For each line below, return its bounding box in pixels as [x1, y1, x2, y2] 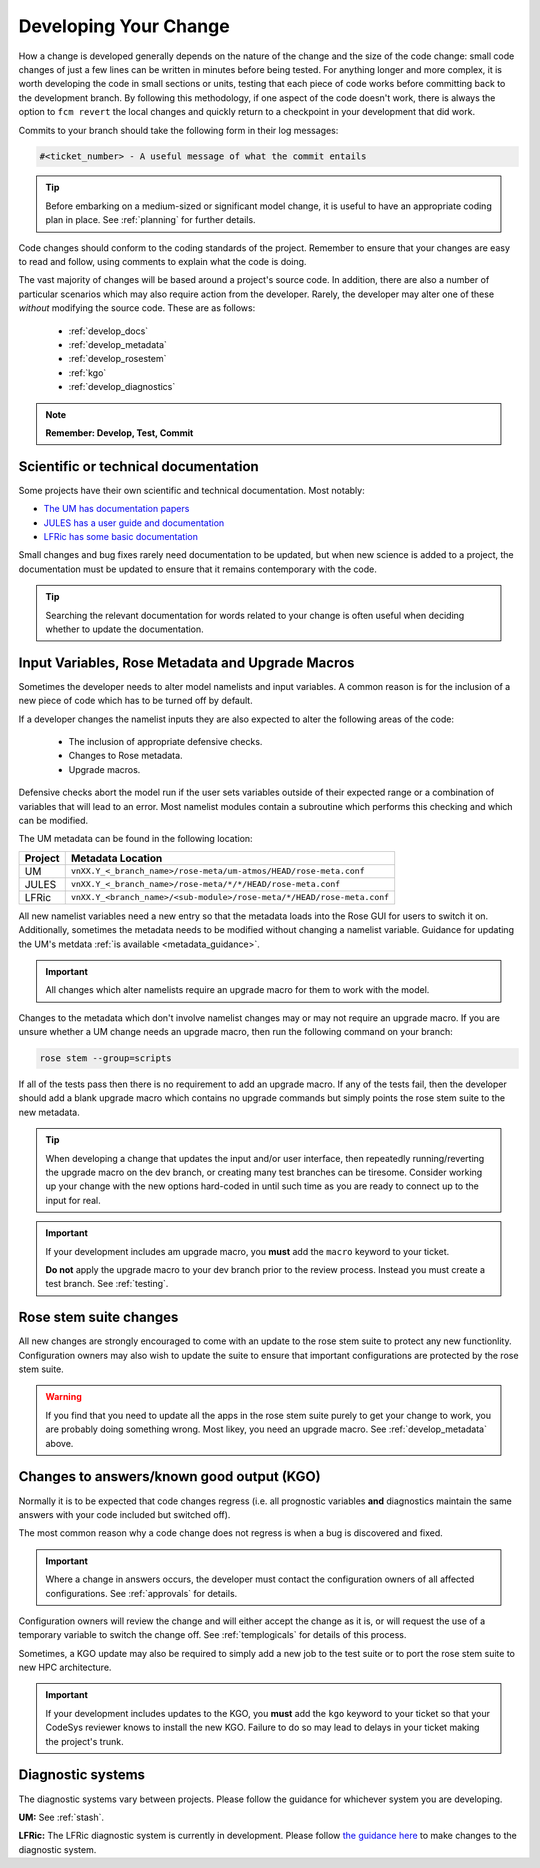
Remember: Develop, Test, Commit [45, 426, 194, 439]
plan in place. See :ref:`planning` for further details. [45, 214, 256, 226]
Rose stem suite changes [18, 1309, 179, 1326]
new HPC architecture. [18, 1661, 112, 1674]
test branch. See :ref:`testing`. [45, 1278, 169, 1290]
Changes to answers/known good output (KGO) [18, 1468, 321, 1485]
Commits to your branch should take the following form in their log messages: [18, 124, 339, 136]
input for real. [45, 1194, 102, 1206]
